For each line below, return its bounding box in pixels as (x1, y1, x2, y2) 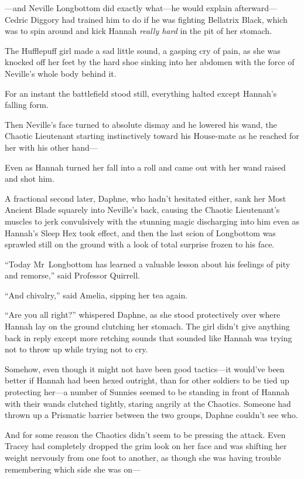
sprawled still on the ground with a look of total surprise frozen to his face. (5, 238, 275, 250)
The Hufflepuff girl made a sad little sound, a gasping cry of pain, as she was (5, 44, 281, 56)
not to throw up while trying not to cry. (5, 343, 148, 355)
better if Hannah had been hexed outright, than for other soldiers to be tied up (5, 374, 289, 386)
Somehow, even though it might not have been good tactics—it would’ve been (5, 362, 285, 375)
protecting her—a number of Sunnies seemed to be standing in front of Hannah (5, 386, 290, 398)
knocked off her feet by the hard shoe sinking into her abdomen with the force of (5, 56, 295, 68)
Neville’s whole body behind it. (5, 67, 117, 79)
